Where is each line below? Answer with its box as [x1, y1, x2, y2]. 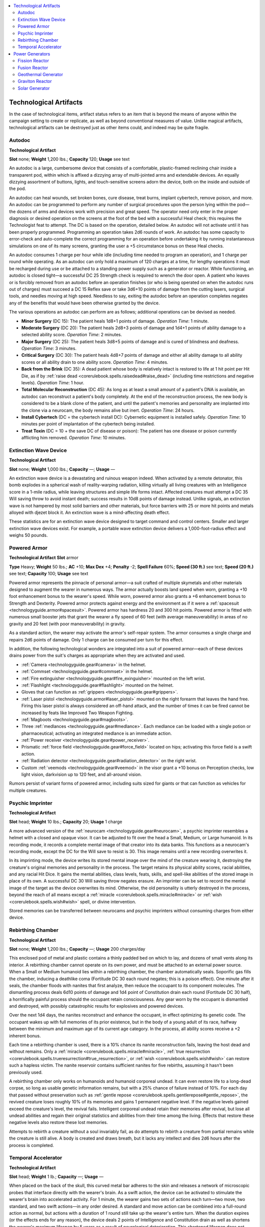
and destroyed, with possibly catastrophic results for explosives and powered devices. [9, 1003, 184, 1009]
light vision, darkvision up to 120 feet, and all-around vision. [21, 772, 142, 777]
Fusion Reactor [18, 64, 49, 71]
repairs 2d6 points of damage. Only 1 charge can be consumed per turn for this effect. [9, 637, 184, 642]
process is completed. [9, 1142, 54, 1148]
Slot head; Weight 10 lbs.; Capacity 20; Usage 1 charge [9, 819, 123, 825]
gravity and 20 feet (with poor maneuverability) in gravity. [9, 621, 126, 627]
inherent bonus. [9, 1033, 41, 1039]
